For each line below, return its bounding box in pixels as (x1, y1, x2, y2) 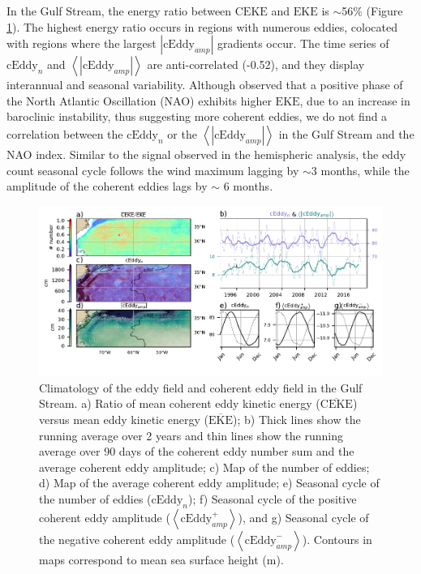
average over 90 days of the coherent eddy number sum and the (39, 443, 354, 460)
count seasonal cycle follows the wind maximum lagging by (6, 161, 299, 178)
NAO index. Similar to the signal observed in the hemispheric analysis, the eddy (6, 145, 406, 162)
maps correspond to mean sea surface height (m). (39, 550, 284, 568)
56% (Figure (342, 2, 403, 19)
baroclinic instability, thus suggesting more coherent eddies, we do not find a (6, 108, 388, 125)
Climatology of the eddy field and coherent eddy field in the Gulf (39, 379, 363, 396)
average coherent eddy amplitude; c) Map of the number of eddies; (39, 458, 370, 475)
